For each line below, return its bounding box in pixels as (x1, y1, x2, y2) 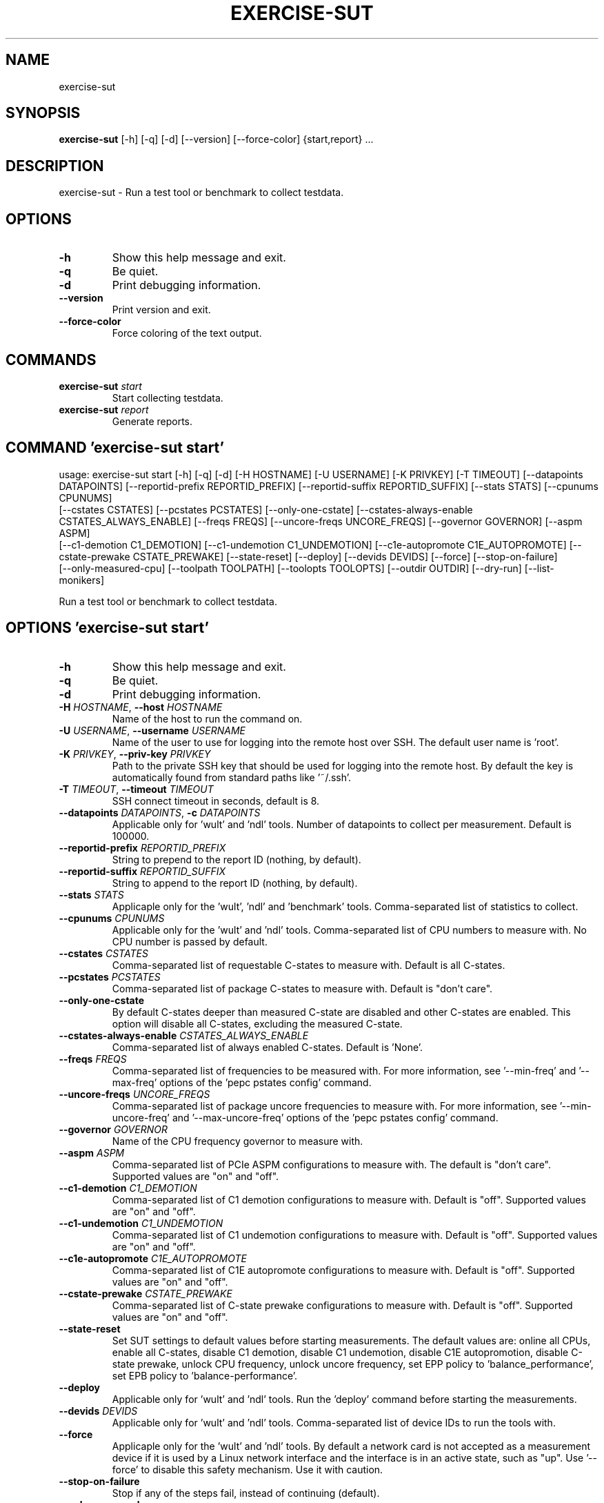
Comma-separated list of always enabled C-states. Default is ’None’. (112, 1041, 423, 1053)
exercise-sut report (59, 403, 149, 415)
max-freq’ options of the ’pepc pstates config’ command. (112, 1076, 372, 1088)
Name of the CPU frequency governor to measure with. (112, 1134, 363, 1147)
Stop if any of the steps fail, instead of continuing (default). (112, 1486, 380, 1499)
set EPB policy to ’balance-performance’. (112, 1369, 298, 1382)
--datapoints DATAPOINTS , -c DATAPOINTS (59, 806, 261, 818)
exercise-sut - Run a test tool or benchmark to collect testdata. (59, 186, 344, 199)
